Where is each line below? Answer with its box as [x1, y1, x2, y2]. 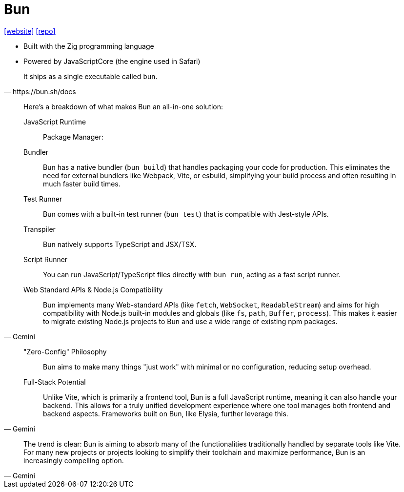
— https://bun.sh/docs [4, 87, 76, 96]
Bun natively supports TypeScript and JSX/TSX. [43, 240, 197, 248]
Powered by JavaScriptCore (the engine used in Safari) [23, 57, 201, 65]
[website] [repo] [4, 26, 56, 35]
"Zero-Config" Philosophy [23, 347, 107, 356]
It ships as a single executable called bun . [23, 72, 158, 81]
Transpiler [23, 225, 56, 233]
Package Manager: [43, 132, 103, 141]
